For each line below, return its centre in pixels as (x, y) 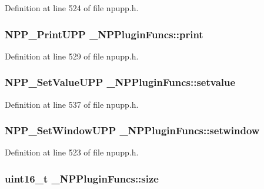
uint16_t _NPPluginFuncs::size (82, 178)
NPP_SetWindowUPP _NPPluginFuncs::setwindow (132, 130)
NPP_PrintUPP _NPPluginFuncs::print (104, 34)
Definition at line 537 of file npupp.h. (72, 104)
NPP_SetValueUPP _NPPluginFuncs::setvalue (120, 82)
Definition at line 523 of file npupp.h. (72, 152)
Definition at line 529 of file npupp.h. (72, 56)
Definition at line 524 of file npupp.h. (72, 8)
